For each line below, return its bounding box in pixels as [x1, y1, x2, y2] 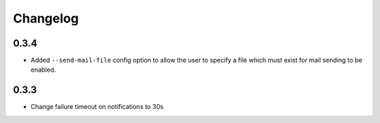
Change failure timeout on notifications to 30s [30, 103, 164, 111]
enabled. [30, 65, 56, 74]
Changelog [13, 11, 79, 26]
